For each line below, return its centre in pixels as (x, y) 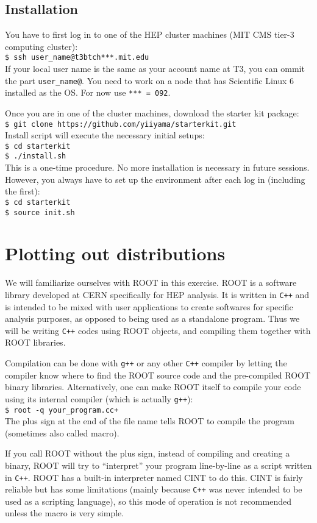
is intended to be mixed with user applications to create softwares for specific (149, 306)
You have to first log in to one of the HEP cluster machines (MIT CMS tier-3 (150, 34)
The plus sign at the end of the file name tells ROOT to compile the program (150, 421)
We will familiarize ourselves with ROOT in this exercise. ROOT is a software (151, 283)
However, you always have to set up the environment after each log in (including (155, 179)
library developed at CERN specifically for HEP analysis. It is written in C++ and (157, 294)
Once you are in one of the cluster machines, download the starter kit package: (152, 112)
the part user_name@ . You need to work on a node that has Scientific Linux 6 (150, 80)
